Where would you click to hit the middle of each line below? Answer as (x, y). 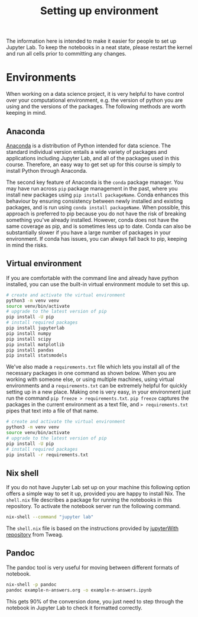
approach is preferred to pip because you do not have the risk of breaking (96, 214)
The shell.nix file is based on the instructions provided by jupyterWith (92, 528)
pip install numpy (29, 333)
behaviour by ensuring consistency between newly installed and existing (95, 201)
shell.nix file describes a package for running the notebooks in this (89, 500)
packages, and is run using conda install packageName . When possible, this (98, 207)
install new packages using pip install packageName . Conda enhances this (98, 195)
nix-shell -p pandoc (32, 584)
